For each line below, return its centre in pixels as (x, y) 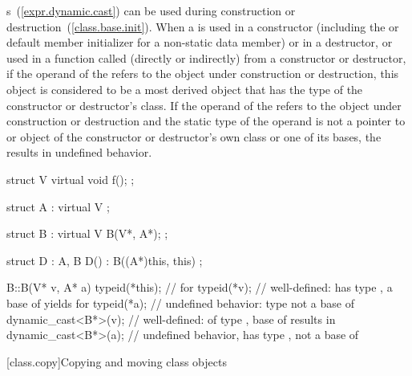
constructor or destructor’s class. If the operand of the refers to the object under (204, 105)
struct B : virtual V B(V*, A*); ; (87, 233)
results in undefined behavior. (79, 152)
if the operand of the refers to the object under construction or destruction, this (203, 74)
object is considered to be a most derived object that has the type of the (185, 89)
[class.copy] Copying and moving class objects (117, 361)
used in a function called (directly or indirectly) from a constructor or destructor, (206, 57)
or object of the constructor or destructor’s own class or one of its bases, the (194, 136)
